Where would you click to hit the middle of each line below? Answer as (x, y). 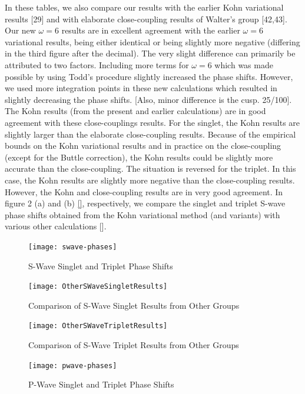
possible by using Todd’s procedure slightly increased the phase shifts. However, (149, 76)
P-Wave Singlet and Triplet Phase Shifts (101, 384)
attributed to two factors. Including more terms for (97, 64)
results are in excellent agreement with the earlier (151, 30)
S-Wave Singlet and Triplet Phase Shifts (101, 266)
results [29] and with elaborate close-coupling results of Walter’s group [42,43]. (146, 19)
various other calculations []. (56, 226)
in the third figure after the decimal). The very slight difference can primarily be (150, 53)
